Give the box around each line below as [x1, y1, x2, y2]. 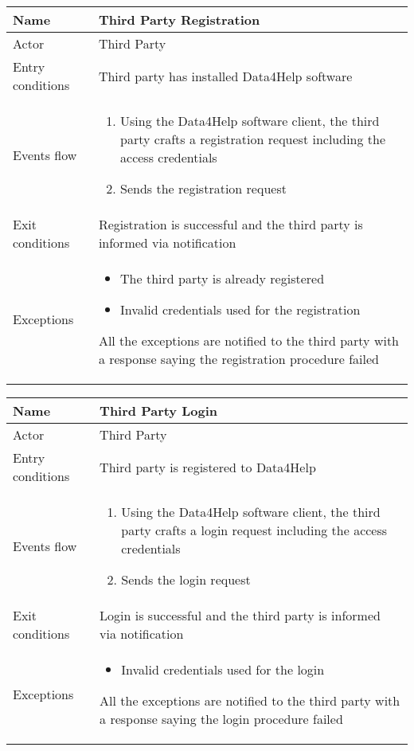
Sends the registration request [120, 179, 287, 198]
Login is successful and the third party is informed [100, 606, 381, 624]
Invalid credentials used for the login [121, 660, 325, 679]
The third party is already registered [120, 269, 325, 287]
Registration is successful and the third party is [98, 215, 363, 233]
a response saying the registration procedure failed [98, 350, 380, 368]
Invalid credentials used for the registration [120, 300, 361, 319]
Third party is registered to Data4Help [100, 457, 316, 476]
